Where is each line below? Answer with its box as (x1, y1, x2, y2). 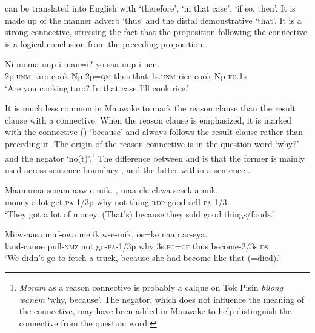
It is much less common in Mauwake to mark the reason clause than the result (5, 102, 296, 114)
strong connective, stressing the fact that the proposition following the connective (5, 25, 308, 38)
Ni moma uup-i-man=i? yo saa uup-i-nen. (5, 58, 160, 70)
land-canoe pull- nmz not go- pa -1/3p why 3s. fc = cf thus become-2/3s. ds (5, 239, 268, 252)
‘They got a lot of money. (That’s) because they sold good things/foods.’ (5, 207, 274, 220)
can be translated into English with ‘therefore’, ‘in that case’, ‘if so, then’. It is (5, 2, 296, 14)
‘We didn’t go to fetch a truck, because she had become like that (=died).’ (5, 251, 280, 264)
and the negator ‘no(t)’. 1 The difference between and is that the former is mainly (5, 150, 305, 164)
